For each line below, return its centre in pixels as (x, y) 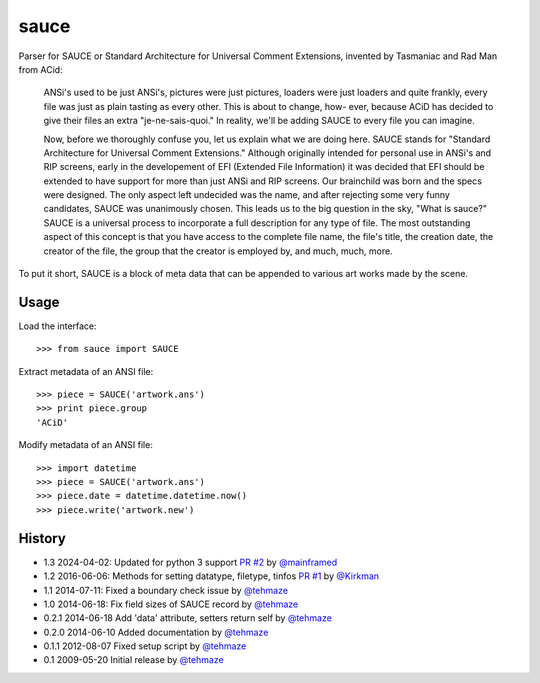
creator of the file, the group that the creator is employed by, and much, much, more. (218, 251)
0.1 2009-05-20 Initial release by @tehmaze (133, 660)
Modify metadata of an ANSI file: (86, 445)
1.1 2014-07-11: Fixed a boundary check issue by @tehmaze (166, 590)
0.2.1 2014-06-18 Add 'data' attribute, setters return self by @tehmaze (187, 618)
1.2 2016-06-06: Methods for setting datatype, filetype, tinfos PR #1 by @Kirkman (211, 576)
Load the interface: (57, 326)
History (42, 538)
